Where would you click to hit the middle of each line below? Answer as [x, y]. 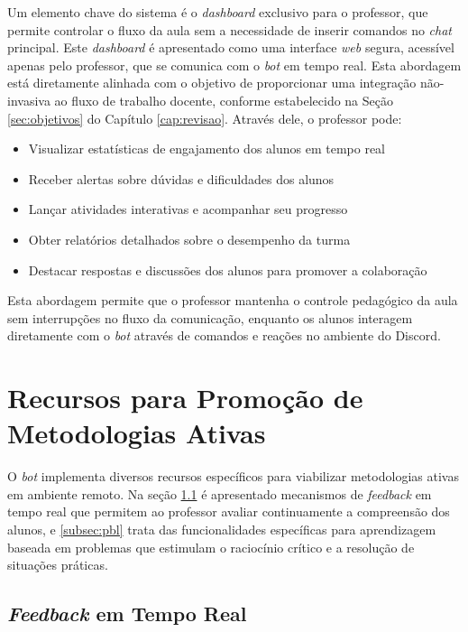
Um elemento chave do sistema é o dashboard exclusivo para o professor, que [218, 12]
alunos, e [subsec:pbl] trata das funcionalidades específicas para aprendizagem [222, 529]
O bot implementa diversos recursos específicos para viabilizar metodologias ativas [233, 476]
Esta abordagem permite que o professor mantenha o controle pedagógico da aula [233, 300]
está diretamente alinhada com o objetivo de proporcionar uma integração [212, 83]
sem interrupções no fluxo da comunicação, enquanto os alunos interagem [210, 317]
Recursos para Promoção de [185, 398]
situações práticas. [58, 565]
